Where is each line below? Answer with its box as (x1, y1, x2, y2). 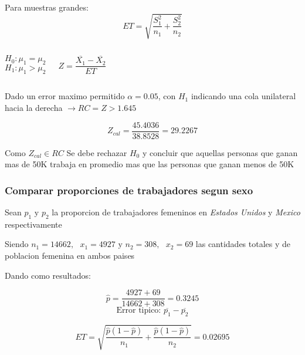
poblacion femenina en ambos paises (5, 249, 135, 262)
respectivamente (5, 218, 62, 230)
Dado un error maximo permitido (5, 90, 125, 102)
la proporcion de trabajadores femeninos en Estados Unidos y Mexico (52, 206, 300, 218)
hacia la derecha (5, 102, 63, 114)
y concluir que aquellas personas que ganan (142, 146, 298, 158)
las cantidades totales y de (195, 238, 291, 250)
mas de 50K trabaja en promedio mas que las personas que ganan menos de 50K (5, 158, 294, 170)
